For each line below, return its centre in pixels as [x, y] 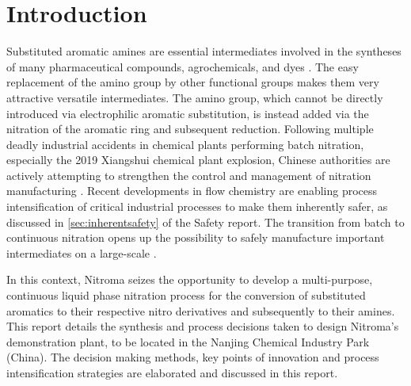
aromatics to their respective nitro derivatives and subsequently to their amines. [201, 310]
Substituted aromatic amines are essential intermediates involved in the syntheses [204, 51]
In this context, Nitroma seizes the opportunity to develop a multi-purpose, [190, 279]
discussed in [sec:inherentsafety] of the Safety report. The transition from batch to [205, 222]
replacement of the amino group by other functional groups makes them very [193, 82]
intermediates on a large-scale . [82, 252]
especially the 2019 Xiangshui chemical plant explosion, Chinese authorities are [198, 160]
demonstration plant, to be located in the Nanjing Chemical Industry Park [188, 341]
